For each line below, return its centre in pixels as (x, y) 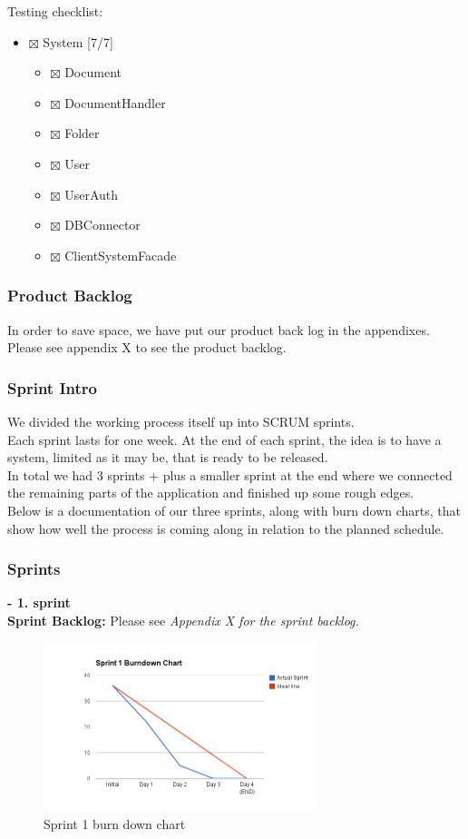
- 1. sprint (39, 602)
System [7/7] (78, 41)
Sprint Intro (52, 387)
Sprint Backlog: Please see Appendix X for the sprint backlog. (183, 620)
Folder (82, 133)
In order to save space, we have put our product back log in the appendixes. (219, 329)
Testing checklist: (55, 11)
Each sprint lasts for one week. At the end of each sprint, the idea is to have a (224, 439)
